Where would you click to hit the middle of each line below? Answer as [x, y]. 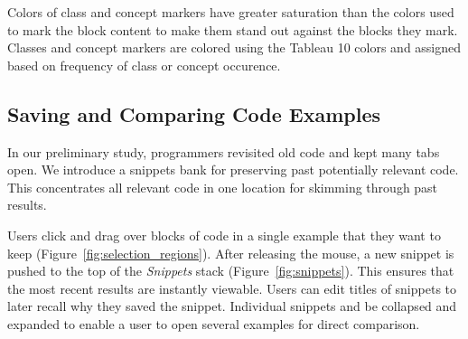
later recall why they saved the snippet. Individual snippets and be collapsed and [232, 306]
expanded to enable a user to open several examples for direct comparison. [214, 323]
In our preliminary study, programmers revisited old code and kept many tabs [224, 151]
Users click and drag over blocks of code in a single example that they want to [224, 235]
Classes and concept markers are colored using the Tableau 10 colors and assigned [234, 47]
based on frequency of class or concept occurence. [144, 65]
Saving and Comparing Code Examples [194, 113]
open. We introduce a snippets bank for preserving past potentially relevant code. [233, 169]
